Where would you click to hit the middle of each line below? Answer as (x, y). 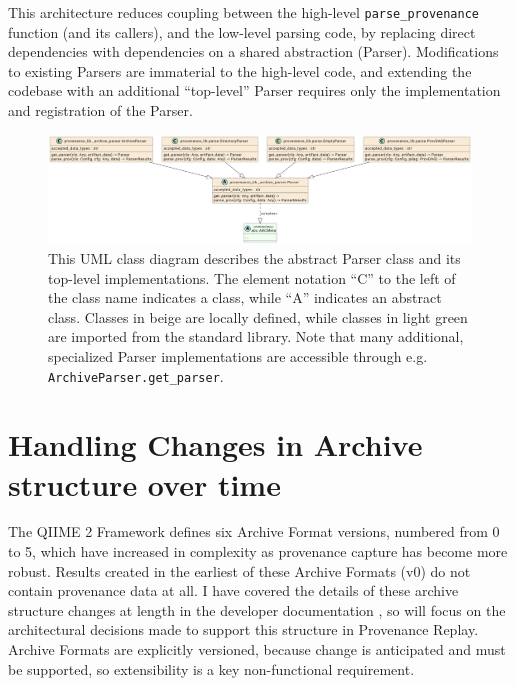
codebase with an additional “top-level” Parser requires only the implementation (254, 90)
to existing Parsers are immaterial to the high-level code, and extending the (240, 70)
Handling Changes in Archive (215, 444)
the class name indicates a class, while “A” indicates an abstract (245, 297)
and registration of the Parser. (100, 110)
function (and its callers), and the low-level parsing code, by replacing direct (242, 31)
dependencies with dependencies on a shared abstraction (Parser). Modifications (253, 51)
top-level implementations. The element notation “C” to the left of (252, 277)
